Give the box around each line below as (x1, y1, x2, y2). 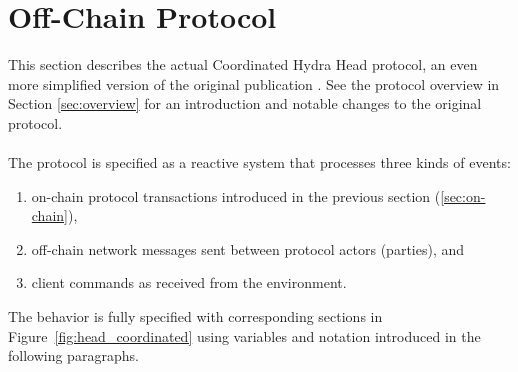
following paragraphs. (8, 345, 139, 366)
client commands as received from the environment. (31, 272, 347, 293)
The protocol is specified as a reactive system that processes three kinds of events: (8, 152, 511, 173)
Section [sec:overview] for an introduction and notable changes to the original (8, 93, 482, 114)
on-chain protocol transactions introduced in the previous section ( (31, 185, 441, 206)
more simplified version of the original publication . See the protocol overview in (8, 73, 500, 94)
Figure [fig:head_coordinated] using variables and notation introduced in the (8, 325, 481, 346)
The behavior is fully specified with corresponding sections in (8, 306, 383, 327)
